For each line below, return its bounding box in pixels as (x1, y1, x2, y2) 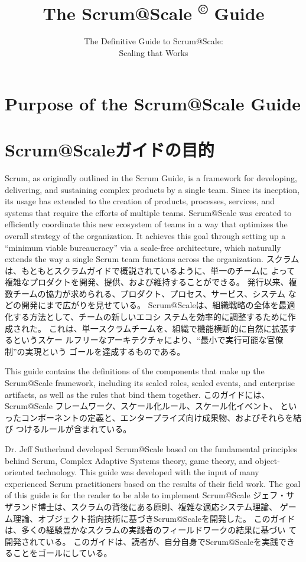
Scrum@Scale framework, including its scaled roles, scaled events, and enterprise (5, 377, 295, 389)
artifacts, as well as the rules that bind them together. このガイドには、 (5, 388, 270, 400)
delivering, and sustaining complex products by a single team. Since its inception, (5, 183, 300, 195)
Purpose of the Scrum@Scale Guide (5, 91, 301, 115)
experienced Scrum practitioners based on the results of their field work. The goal (5, 477, 301, 489)
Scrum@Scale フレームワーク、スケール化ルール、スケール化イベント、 (5, 400, 278, 412)
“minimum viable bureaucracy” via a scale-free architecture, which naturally (5, 241, 281, 253)
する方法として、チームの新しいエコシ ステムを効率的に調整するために (12, 311, 288, 323)
